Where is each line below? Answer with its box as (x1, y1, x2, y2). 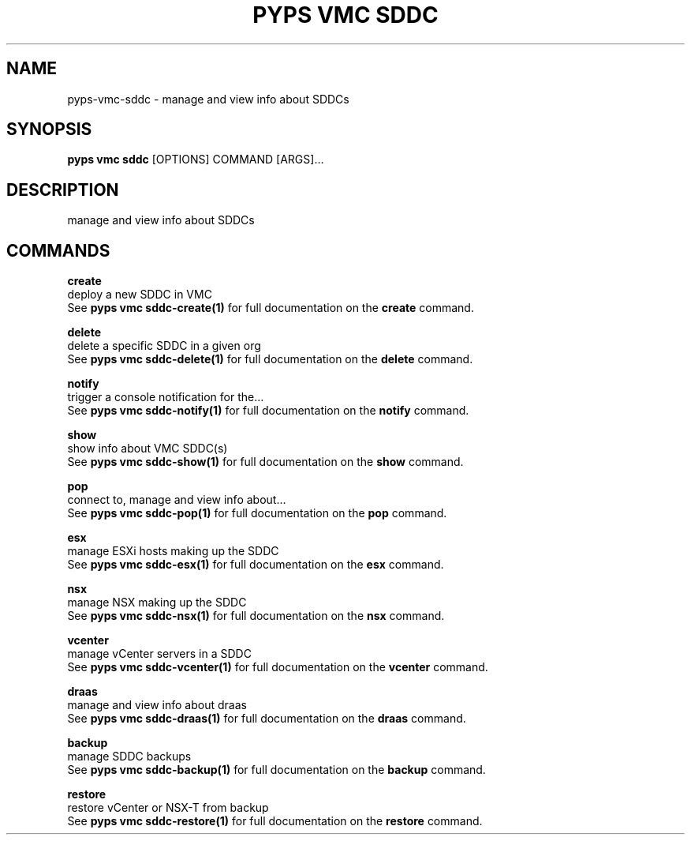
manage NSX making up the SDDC (67, 595, 247, 610)
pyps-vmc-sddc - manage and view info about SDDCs (67, 92, 349, 106)
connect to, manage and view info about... (67, 493, 286, 507)
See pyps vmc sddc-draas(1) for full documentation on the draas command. (67, 711, 466, 726)
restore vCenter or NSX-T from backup (67, 801, 269, 815)
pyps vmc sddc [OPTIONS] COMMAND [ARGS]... (67, 152, 324, 167)
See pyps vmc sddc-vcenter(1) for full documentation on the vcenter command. (67, 660, 488, 674)
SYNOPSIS (6, 119, 92, 140)
